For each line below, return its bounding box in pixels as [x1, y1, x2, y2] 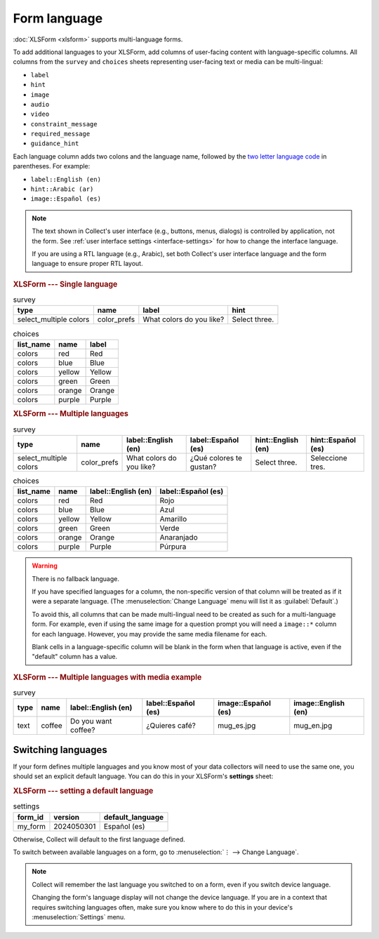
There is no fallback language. [32, 574, 119, 582]
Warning [32, 561, 58, 570]
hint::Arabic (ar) [30, 185, 94, 193]
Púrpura [159, 542, 187, 552]
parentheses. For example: [13, 162, 91, 171]
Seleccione [310, 453, 347, 462]
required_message [30, 130, 91, 138]
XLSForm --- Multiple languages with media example [13, 672, 202, 682]
